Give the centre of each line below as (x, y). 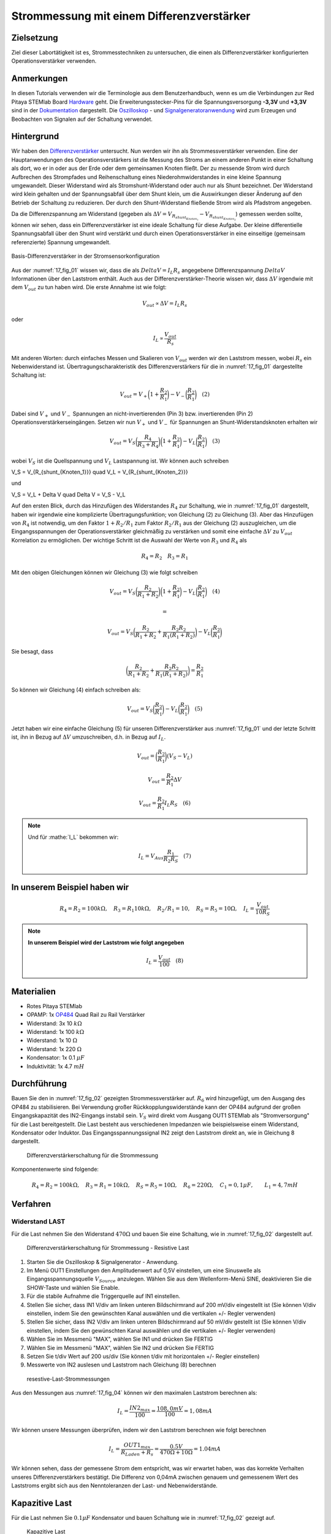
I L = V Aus (151, 857)
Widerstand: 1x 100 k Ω (55, 1031)
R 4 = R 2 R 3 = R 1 (165, 557)
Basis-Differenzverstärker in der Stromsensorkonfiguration (86, 256)
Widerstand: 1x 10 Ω (52, 1041)
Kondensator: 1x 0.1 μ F (56, 1058)
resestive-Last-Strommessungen (68, 1379)
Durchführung (39, 1084)
